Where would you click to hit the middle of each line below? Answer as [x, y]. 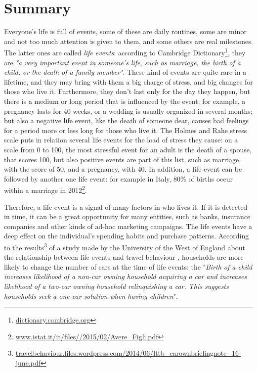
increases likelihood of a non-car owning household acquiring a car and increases [126, 276]
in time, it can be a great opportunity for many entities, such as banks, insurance [127, 216]
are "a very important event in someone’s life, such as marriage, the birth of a [122, 62]
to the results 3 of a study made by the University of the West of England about [125, 246]
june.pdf [28, 362]
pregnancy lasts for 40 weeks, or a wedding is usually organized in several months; [128, 111]
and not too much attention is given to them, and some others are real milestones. [128, 41]
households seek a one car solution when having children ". [91, 296]
